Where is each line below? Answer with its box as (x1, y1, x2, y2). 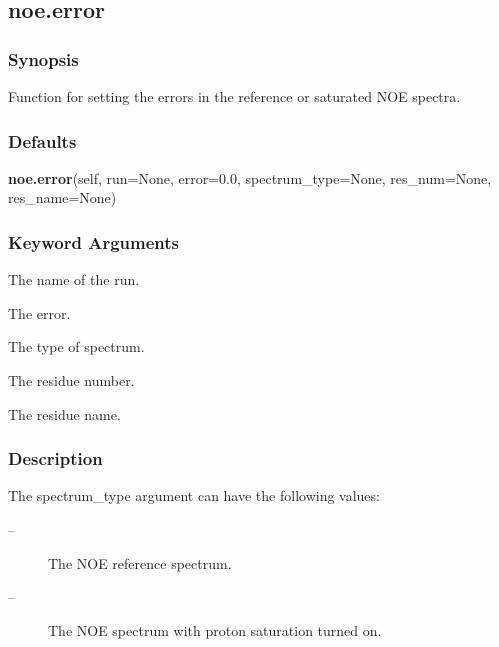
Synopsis (8, 46, 79, 71)
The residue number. (8, 370, 135, 390)
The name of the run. (8, 269, 140, 290)
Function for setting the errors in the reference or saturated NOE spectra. (8, 86, 461, 106)
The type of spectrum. (8, 336, 145, 357)
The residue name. (8, 403, 121, 424)
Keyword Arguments (8, 229, 180, 254)
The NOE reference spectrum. (48, 552, 232, 573)
